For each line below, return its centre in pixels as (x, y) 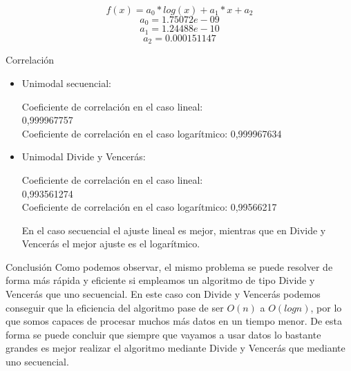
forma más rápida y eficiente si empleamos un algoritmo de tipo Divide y (160, 280)
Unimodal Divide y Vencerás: (84, 156)
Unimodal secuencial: (66, 83)
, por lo (326, 307)
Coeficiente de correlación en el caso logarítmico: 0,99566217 (149, 207)
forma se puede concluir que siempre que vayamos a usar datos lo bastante (163, 334)
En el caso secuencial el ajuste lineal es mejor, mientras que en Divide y (174, 230)
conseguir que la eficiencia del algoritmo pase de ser (115, 307)
